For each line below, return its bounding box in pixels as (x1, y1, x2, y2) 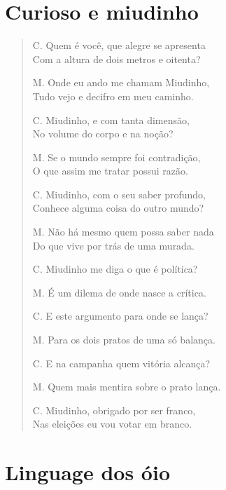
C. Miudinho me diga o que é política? (32, 261, 198, 276)
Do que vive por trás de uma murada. (32, 238, 195, 252)
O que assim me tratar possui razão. (32, 163, 188, 178)
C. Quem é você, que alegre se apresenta (32, 38, 206, 53)
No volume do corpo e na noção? (32, 126, 174, 141)
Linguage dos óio (5, 458, 170, 486)
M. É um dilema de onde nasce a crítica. (32, 285, 206, 299)
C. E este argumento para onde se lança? (32, 308, 209, 323)
